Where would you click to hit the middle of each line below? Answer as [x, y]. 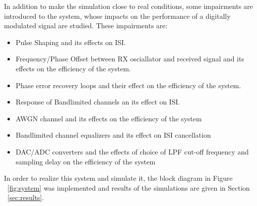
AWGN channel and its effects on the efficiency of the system [109, 118]
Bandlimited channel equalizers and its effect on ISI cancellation [113, 135]
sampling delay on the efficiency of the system [86, 161]
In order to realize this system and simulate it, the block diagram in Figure [118, 178]
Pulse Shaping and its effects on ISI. [71, 42]
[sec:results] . [26, 197]
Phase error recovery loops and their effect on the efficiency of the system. [128, 85]
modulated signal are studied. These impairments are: [86, 26]
